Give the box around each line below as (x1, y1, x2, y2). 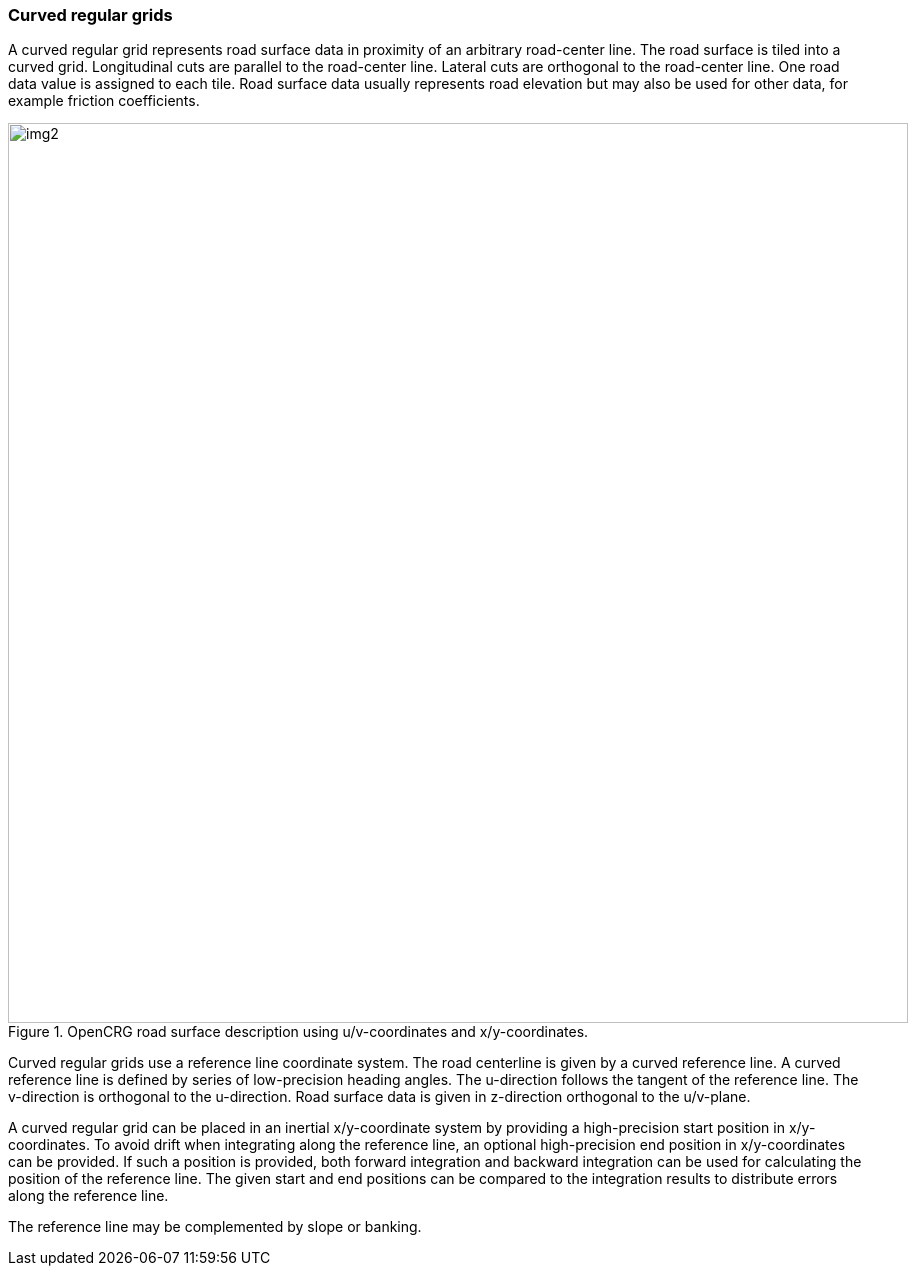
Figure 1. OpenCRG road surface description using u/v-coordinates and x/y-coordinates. (8, 1023, 589, 1041)
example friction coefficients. (8, 92, 200, 110)
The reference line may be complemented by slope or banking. (8, 1218, 422, 1236)
